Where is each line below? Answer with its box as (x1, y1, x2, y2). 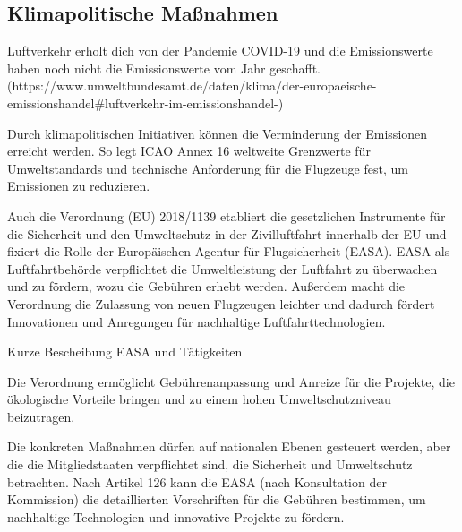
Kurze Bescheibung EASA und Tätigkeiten (7, 342, 243, 361)
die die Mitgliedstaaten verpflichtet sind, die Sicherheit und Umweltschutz (7, 455, 413, 474)
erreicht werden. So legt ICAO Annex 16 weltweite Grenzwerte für (7, 142, 371, 160)
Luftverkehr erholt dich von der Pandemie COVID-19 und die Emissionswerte (7, 41, 433, 60)
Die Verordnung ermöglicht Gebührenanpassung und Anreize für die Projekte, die (7, 372, 455, 390)
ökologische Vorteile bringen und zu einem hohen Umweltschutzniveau (7, 390, 391, 408)
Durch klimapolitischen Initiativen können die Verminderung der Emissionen (7, 124, 428, 142)
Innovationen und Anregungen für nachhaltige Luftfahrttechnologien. (7, 312, 386, 330)
